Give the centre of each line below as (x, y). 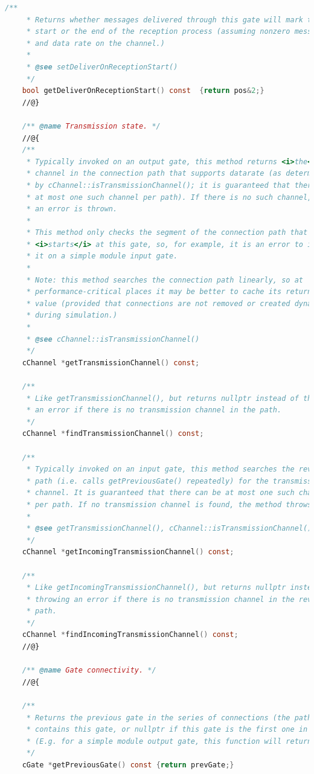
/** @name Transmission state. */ (91, 126)
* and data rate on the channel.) (95, 43)
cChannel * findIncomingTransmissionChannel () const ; (130, 635)
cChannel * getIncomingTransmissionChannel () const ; (128, 552)
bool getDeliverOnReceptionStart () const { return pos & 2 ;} (143, 91)
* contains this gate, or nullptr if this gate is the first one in (167, 730)
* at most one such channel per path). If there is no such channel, (169, 197)
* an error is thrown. (72, 209)
